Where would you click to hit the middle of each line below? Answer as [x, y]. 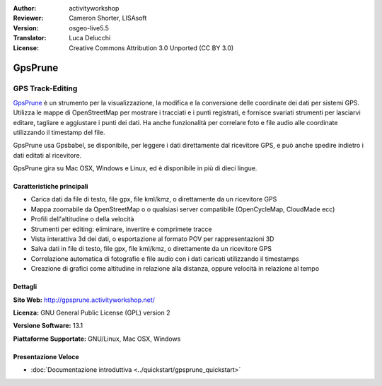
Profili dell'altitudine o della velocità [82, 219]
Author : [25, 8]
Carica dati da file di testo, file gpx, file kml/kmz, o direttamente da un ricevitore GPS [154, 199]
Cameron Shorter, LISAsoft [108, 18]
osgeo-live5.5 [89, 28]
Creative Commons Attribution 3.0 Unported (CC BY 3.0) [151, 48]
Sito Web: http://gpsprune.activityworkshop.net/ [84, 300]
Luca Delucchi [90, 38]
